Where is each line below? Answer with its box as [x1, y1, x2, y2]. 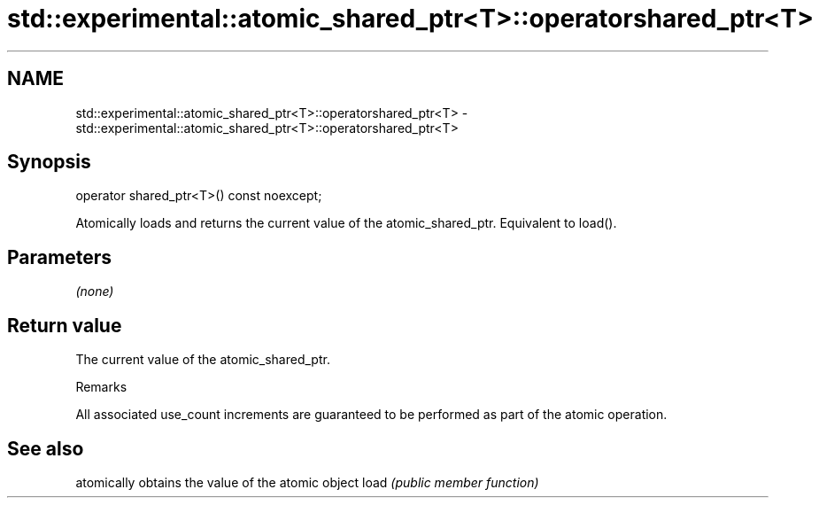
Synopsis [7, 151, 91, 174]
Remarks [75, 379, 127, 395]
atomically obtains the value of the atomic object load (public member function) [75, 474, 539, 490]
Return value [7, 314, 122, 337]
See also [7, 437, 84, 460]
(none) [75, 284, 114, 299]
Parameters [7, 245, 112, 268]
